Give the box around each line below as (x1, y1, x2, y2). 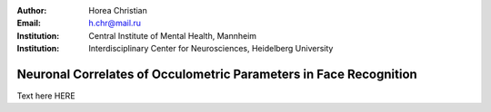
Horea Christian (88, 5, 147, 15)
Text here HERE (16, 90, 76, 101)
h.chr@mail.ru (88, 18, 141, 29)
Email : (16, 18, 41, 29)
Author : (16, 5, 47, 15)
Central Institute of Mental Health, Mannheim (88, 30, 257, 41)
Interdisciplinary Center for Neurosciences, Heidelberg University (88, 43, 334, 54)
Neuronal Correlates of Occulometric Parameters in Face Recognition (16, 66, 417, 81)
